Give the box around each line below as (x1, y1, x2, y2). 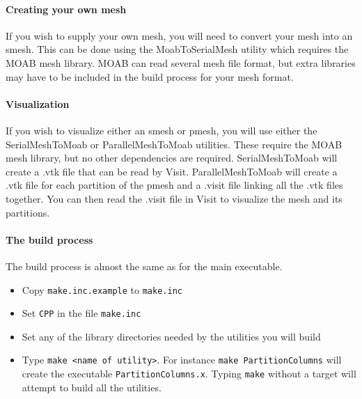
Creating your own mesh (6, 1, 127, 16)
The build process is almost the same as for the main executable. (6, 258, 283, 273)
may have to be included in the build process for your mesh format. (6, 69, 294, 84)
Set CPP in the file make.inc (22, 306, 141, 320)
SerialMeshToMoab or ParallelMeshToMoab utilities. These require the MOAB (6, 136, 343, 151)
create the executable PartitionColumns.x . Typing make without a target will (22, 366, 356, 381)
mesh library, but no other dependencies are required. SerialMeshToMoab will (6, 150, 338, 165)
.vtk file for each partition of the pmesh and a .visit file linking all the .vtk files (6, 178, 343, 192)
